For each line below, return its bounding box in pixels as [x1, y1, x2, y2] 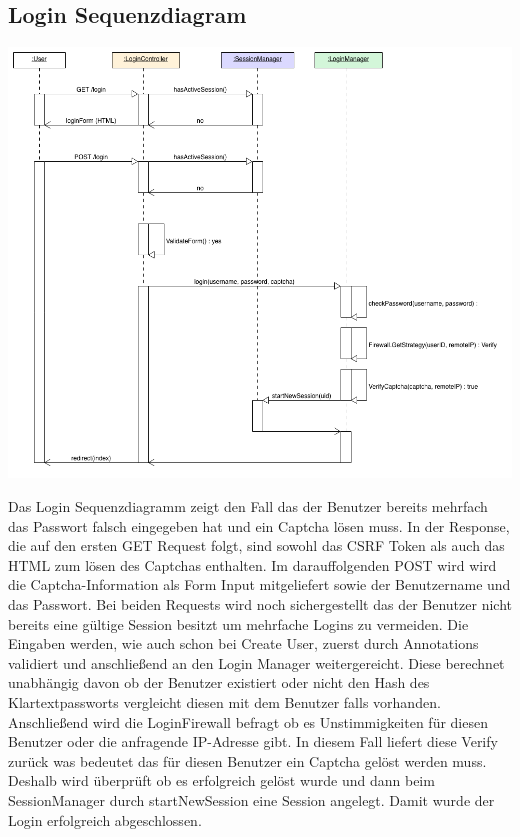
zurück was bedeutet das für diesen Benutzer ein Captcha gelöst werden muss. [8, 750, 487, 771]
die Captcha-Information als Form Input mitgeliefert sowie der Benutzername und [8, 574, 511, 595]
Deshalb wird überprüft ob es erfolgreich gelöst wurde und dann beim [8, 770, 435, 791]
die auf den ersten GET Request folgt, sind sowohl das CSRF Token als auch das [8, 535, 505, 556]
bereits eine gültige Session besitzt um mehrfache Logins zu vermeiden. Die [8, 613, 469, 634]
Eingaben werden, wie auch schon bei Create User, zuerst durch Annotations [8, 633, 479, 654]
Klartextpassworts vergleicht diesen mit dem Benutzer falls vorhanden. [8, 691, 441, 712]
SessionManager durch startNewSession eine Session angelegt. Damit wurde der [8, 789, 495, 810]
